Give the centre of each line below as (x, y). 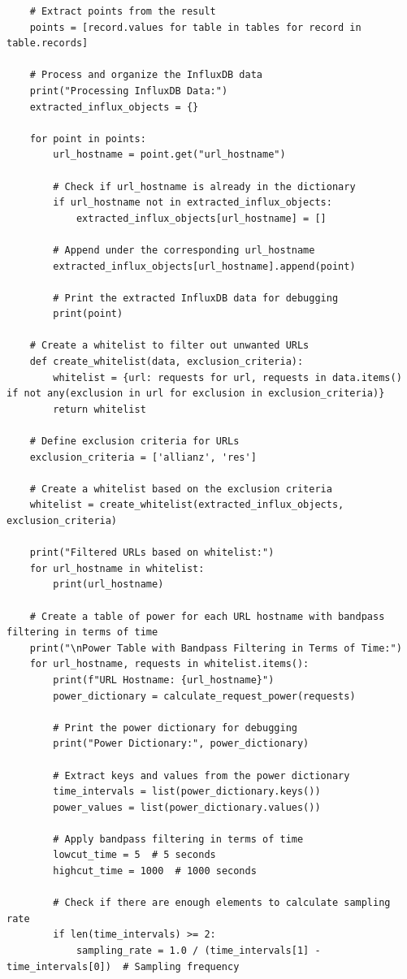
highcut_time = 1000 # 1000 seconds (155, 871)
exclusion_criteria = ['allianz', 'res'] (143, 457)
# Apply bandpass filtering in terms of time (178, 839)
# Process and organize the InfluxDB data (146, 75)
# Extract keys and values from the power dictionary (201, 775)
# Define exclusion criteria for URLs (134, 442)
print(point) (88, 314)
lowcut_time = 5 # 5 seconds (134, 855)
